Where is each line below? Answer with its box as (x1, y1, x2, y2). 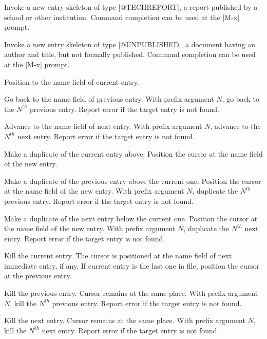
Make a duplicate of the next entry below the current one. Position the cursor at (4, 213, 258, 223)
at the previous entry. (4, 270, 72, 281)
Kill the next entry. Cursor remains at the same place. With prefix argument (4, 315, 245, 326)
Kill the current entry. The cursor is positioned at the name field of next (4, 250, 232, 261)
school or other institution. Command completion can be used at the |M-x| (4, 11, 240, 22)
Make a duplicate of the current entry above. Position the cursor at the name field (4, 148, 263, 159)
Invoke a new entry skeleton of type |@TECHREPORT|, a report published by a (4, 2, 258, 12)
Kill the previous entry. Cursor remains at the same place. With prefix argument (4, 288, 258, 298)
